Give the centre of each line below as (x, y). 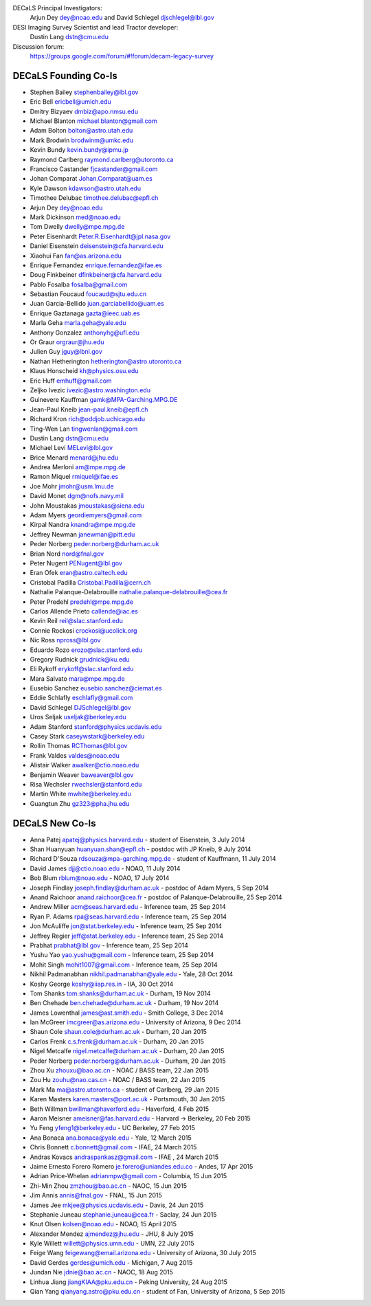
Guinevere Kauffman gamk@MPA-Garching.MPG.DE (104, 400)
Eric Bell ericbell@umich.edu (70, 102)
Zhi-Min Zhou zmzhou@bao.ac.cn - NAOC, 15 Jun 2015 (108, 1186)
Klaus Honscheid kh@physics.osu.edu (84, 371)
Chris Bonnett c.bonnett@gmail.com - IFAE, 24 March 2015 (113, 1147)
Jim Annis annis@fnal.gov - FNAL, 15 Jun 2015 (96, 1195)
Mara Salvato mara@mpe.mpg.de (77, 678)
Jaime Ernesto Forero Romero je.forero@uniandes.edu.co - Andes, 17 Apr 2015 (142, 1166)
